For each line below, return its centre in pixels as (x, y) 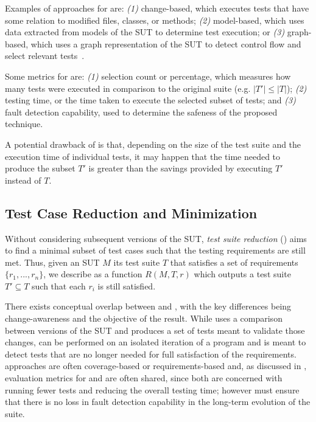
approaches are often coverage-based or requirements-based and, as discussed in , (156, 366)
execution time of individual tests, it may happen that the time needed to (143, 156)
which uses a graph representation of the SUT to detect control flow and (166, 43)
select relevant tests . (45, 56)
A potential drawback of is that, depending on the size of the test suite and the (153, 144)
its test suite (137, 262)
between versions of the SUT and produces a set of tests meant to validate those (155, 330)
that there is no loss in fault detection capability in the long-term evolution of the (158, 402)
